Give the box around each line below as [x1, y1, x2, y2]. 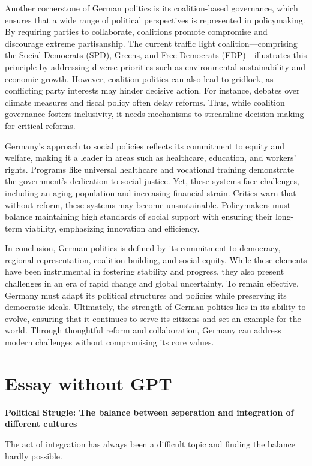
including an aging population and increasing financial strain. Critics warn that [5, 186, 296, 199]
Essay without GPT [5, 371, 172, 395]
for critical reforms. [5, 119, 76, 131]
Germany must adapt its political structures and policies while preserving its [5, 288, 287, 301]
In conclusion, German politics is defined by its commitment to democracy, [5, 242, 281, 254]
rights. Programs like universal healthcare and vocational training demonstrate [5, 163, 295, 175]
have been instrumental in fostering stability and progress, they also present [5, 265, 284, 278]
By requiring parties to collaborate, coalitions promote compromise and [5, 25, 268, 38]
